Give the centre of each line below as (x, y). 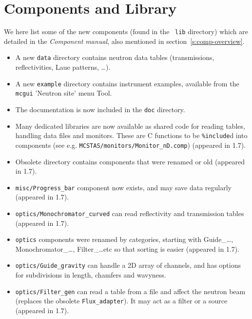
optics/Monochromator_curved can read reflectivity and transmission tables (130, 213)
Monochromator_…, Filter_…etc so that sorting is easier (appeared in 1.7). (127, 249)
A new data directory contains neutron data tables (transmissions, (115, 57)
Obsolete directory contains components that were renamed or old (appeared (130, 161)
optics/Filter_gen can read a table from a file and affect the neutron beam (130, 291)
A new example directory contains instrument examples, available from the (127, 83)
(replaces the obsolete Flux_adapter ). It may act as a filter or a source (121, 301)
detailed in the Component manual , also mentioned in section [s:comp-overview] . (124, 41)
